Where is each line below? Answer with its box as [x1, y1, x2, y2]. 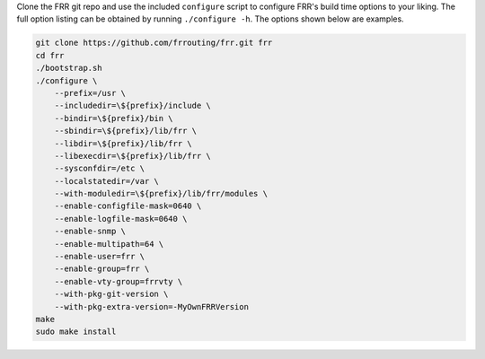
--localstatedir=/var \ [54, 176, 159, 186]
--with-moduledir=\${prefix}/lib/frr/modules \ [54, 188, 269, 199]
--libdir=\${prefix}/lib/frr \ [54, 138, 192, 148]
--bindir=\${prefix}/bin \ [54, 113, 174, 123]
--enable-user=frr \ [54, 251, 145, 262]
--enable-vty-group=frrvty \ [54, 276, 183, 286]
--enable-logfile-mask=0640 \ [54, 214, 188, 223]
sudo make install [35, 327, 117, 337]
